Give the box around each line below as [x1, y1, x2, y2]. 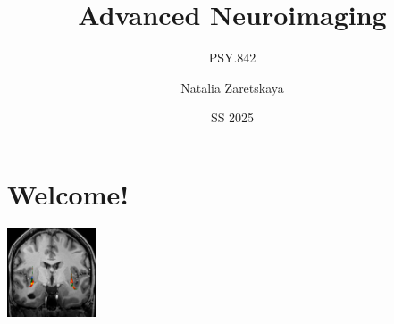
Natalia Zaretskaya [180, 78, 284, 96]
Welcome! [7, 175, 130, 212]
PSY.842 [208, 48, 256, 67]
